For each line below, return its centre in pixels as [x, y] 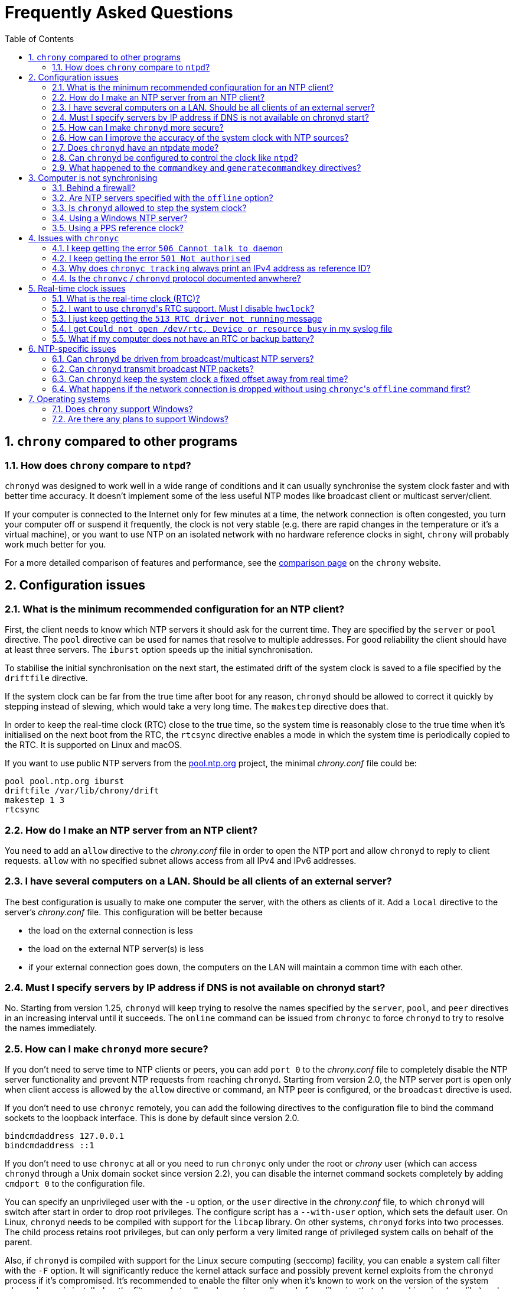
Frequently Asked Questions [119, 12]
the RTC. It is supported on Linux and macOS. [94, 745]
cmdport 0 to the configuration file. [75, 1184]
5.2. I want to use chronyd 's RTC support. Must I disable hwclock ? [183, 308]
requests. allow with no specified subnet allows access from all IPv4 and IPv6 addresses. [181, 860]
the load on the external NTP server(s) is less [116, 948]
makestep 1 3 [35, 800]
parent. [19, 1242]
